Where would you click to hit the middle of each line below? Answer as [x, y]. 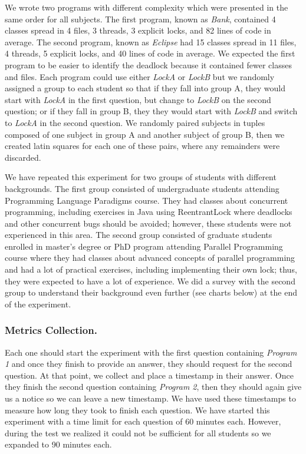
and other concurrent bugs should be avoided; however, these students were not [148, 223]
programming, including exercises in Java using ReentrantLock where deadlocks [149, 212]
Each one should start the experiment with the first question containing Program [151, 352]
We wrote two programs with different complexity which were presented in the [147, 7]
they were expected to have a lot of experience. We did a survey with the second [150, 281]
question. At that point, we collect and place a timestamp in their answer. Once [149, 375]
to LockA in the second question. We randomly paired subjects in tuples [135, 122]
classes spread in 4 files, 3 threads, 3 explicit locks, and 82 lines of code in [138, 30]
